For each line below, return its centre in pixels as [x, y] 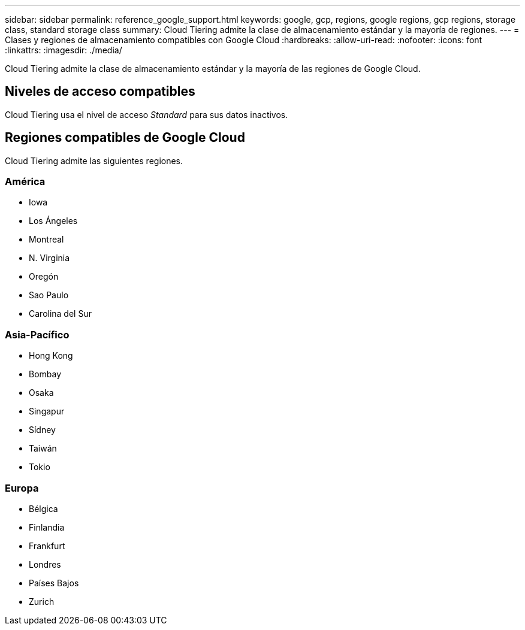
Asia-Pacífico [37, 334]
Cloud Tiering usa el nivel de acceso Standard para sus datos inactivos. [147, 114]
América [25, 182]
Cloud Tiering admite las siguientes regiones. [94, 160]
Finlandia [47, 527]
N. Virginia [49, 258]
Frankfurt [47, 546]
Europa [22, 488]
